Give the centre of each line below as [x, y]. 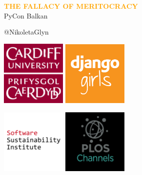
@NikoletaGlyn [26, 32]
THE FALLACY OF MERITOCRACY [71, 6]
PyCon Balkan [26, 15]
